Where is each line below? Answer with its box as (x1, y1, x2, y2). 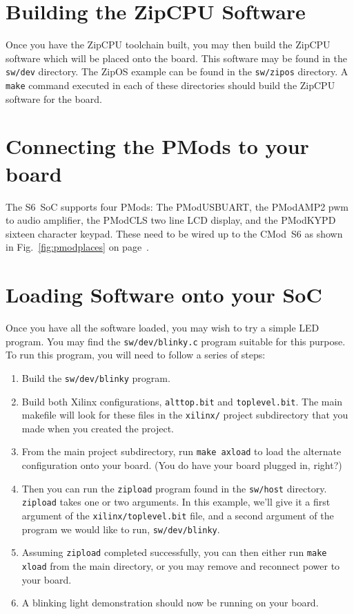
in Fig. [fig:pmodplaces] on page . (6, 240, 149, 254)
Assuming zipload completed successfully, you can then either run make (21, 545, 327, 559)
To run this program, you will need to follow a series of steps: (6, 347, 266, 362)
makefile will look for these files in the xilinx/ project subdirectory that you (21, 407, 348, 422)
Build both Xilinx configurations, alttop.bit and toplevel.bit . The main (21, 394, 343, 408)
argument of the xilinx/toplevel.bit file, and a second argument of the (21, 508, 334, 522)
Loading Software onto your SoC (6, 280, 322, 309)
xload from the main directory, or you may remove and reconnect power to (21, 558, 340, 573)
